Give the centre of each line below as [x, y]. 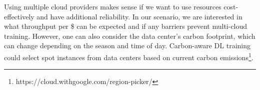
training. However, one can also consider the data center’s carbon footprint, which [130, 36]
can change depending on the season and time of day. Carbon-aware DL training [127, 45]
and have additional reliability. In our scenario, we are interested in [139, 16]
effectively [19, 16]
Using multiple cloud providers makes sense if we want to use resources [113, 6]
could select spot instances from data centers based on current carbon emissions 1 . [129, 56]
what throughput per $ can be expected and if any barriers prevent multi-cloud [126, 26]
